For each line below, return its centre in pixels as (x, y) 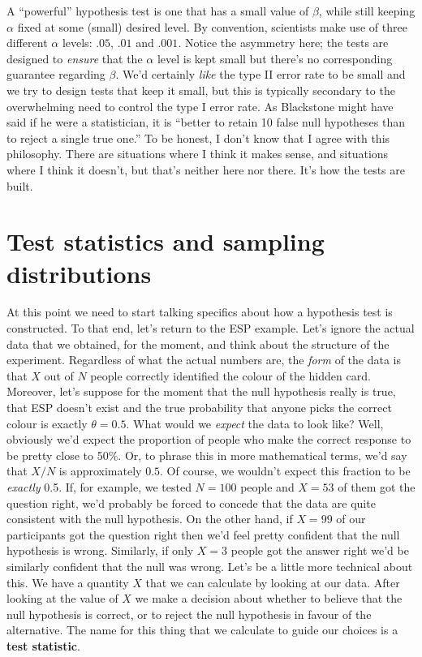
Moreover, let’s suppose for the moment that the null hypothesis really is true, (201, 391)
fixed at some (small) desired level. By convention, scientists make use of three (212, 26)
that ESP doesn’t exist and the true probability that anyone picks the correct (199, 407)
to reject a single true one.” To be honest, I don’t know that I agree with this (198, 137)
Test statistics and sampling (166, 241)
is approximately (100, 471)
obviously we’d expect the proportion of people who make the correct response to (209, 439)
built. (20, 185)
